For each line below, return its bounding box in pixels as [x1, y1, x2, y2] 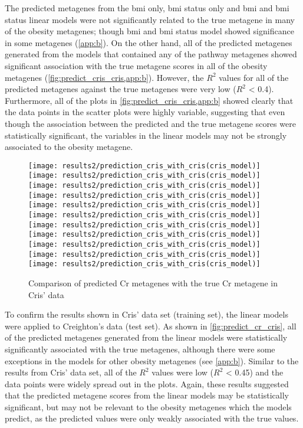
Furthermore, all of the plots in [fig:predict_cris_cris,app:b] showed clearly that [5, 94, 294, 106]
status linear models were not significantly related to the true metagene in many [5, 13, 295, 25]
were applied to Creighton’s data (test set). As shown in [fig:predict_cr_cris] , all [5, 319, 297, 332]
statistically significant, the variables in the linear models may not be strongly [5, 129, 287, 141]
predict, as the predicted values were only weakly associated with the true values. [5, 412, 299, 424]
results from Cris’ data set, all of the [5, 366, 137, 378]
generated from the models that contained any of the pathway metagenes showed [5, 48, 297, 60]
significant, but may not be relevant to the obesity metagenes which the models [5, 400, 292, 413]
